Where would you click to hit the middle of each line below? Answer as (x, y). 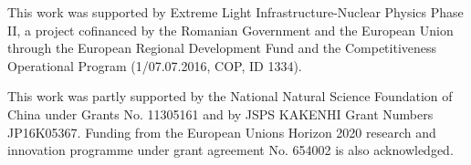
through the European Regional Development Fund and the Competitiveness (222, 48)
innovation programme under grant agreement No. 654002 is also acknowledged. (230, 150)
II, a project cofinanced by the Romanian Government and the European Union (230, 30)
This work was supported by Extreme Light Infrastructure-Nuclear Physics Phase (235, 12)
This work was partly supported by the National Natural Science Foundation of (230, 96)
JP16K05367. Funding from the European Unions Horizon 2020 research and (222, 132)
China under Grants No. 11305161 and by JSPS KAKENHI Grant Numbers (220, 113)
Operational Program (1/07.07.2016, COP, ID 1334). (155, 65)
